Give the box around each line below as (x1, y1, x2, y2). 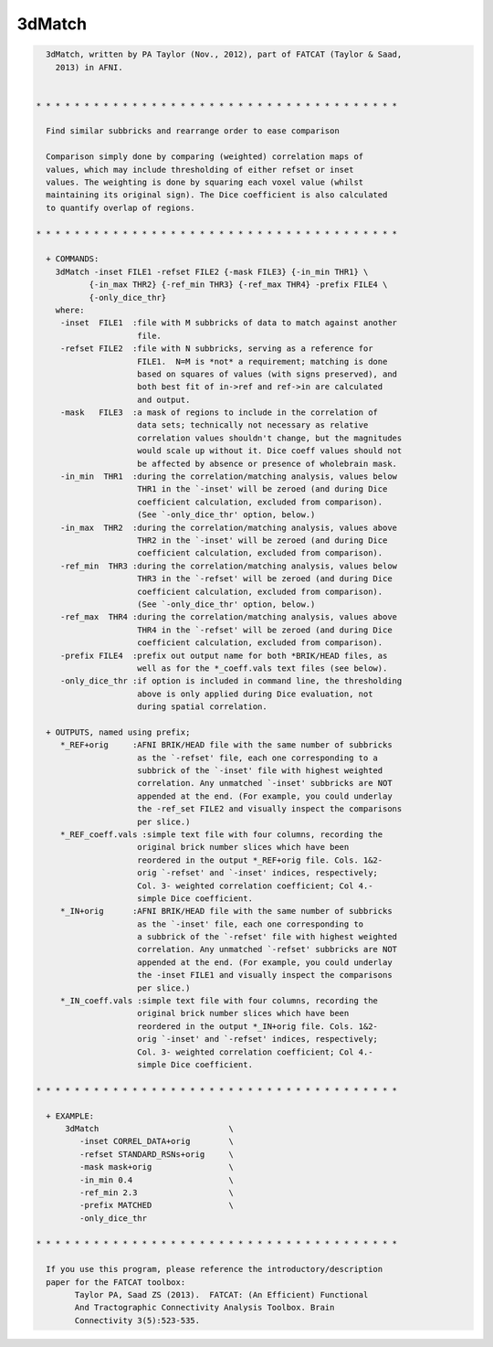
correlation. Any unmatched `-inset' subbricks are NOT (137, 778, 393, 789)
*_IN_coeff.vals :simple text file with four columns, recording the (59, 996, 379, 1006)
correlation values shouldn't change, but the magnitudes (137, 432, 403, 443)
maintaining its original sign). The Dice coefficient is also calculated (46, 190, 388, 200)
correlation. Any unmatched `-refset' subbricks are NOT (137, 944, 397, 955)
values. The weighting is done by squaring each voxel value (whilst (46, 177, 364, 187)
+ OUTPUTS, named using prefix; (46, 727, 191, 737)
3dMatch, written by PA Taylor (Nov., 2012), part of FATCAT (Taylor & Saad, (46, 49, 403, 59)
